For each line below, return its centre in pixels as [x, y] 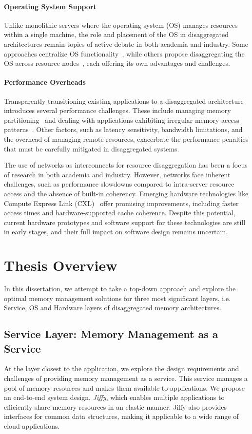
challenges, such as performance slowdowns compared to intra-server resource [119, 184]
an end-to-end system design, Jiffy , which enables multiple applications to [114, 397]
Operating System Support [50, 6]
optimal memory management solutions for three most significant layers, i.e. [117, 298]
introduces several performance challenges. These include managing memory [117, 110]
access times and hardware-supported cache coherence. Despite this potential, [120, 213]
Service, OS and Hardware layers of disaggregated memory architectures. [113, 308]
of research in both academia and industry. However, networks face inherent [117, 174]
